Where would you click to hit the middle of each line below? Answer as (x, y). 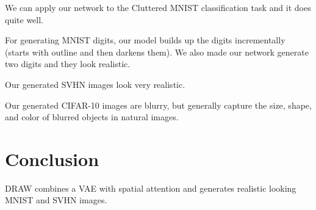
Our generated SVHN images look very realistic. (95, 84)
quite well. (24, 19)
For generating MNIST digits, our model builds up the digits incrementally (145, 40)
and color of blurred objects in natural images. (92, 117)
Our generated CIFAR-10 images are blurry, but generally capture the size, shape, (158, 105)
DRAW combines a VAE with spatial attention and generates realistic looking (151, 188)
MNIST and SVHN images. (56, 200)
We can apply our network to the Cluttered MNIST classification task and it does (158, 7)
